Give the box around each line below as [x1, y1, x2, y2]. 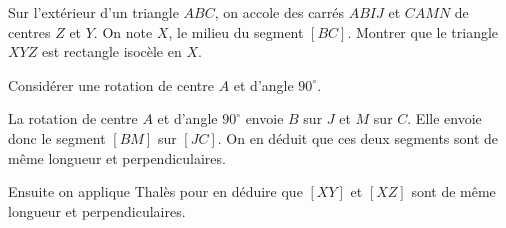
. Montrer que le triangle [347, 21, 499, 42]
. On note [93, 21, 153, 42]
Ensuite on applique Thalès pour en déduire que [8, 181, 303, 202]
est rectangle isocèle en [41, 41, 182, 62]
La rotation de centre [8, 108, 138, 129]
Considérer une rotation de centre [8, 74, 214, 95]
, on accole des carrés [214, 2, 345, 22]
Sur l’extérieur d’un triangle [8, 2, 179, 22]
